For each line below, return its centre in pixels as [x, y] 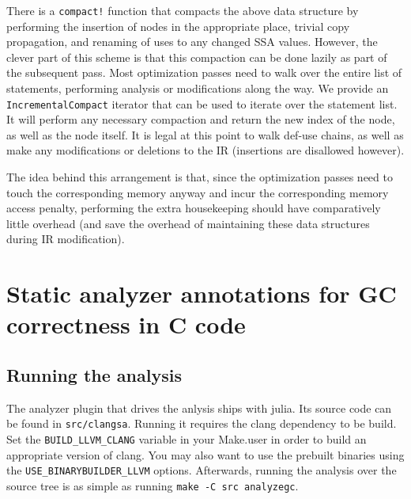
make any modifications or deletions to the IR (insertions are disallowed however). [205, 150]
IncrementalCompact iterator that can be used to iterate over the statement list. [202, 103]
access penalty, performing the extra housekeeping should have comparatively [194, 208]
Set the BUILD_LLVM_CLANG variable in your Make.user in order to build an [187, 439]
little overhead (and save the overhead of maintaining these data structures [188, 223]
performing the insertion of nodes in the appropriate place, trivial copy [178, 26]
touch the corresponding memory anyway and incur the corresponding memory [198, 192]
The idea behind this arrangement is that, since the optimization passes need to [200, 177]
